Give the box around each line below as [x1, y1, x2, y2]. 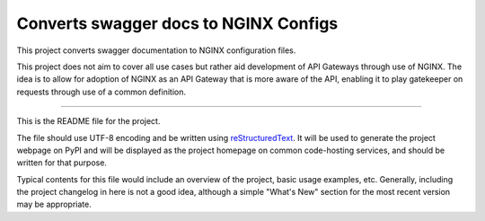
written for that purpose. [16, 157, 108, 168]
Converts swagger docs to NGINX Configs [16, 13, 339, 33]
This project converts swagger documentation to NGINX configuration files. [16, 45, 296, 56]
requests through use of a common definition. [16, 86, 186, 97]
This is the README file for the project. [16, 116, 161, 127]
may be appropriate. [16, 199, 92, 210]
